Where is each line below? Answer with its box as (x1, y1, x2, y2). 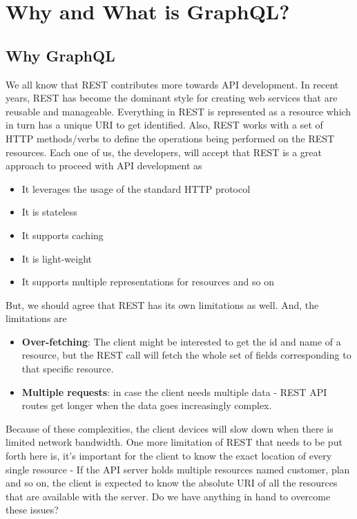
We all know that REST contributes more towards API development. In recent (6, 77, 339, 91)
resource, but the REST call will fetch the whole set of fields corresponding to (21, 348, 351, 362)
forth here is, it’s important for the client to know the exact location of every (6, 449, 332, 463)
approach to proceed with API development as (6, 158, 202, 173)
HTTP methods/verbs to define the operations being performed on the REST (6, 131, 335, 145)
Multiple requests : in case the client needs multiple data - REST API (21, 384, 327, 399)
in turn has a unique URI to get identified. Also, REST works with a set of (6, 117, 323, 132)
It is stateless (21, 205, 77, 219)
